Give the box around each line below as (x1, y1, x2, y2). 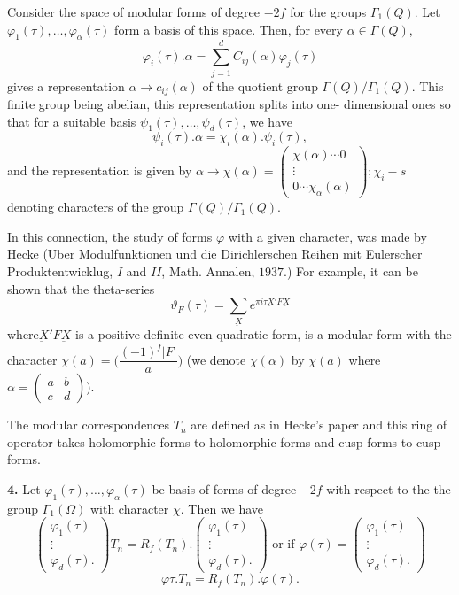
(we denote (186, 350, 246, 368)
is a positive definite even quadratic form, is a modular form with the (75, 325, 452, 344)
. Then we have (180, 498, 264, 517)
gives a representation (7, 76, 125, 95)
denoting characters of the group (7, 197, 184, 216)
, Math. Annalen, (161, 261, 255, 280)
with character (89, 498, 169, 517)
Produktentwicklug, (7, 261, 113, 280)
